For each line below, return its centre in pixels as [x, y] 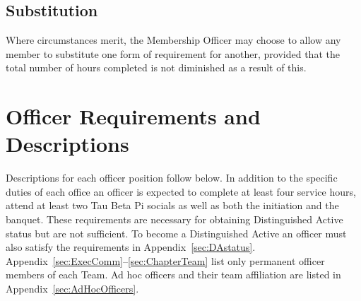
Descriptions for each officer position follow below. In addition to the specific [172, 178]
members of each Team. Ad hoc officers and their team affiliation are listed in [173, 275]
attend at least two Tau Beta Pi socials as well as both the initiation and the [172, 205]
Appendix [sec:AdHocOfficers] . [72, 289]
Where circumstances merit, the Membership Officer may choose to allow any [173, 40]
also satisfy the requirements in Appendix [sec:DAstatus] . [131, 247]
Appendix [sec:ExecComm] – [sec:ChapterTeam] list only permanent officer [165, 260]
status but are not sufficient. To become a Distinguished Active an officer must [176, 233]
